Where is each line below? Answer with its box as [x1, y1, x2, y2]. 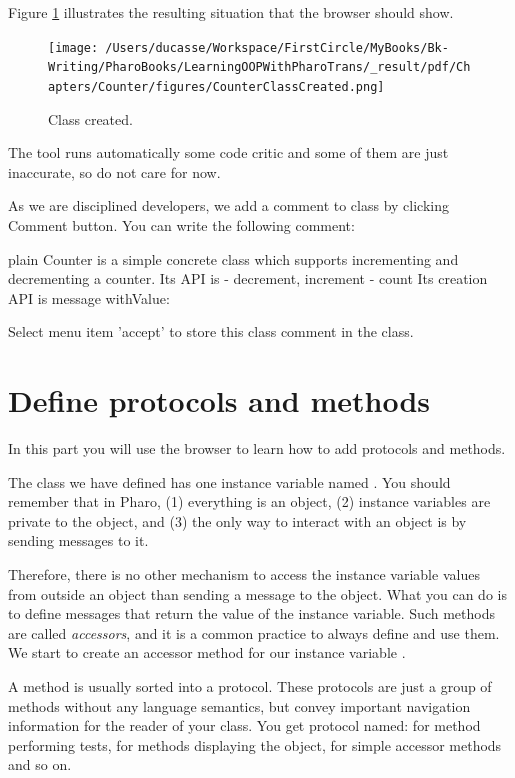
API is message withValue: [8, 287, 170, 308]
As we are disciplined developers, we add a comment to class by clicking [8, 195, 449, 216]
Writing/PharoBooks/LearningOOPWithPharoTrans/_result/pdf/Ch [48, 60, 471, 75]
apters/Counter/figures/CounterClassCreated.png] [48, 79, 385, 94]
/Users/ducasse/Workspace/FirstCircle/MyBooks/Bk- [105, 40, 449, 55]
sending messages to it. [8, 530, 149, 551]
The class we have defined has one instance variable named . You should [8, 471, 451, 492]
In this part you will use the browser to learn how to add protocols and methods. [8, 438, 506, 459]
